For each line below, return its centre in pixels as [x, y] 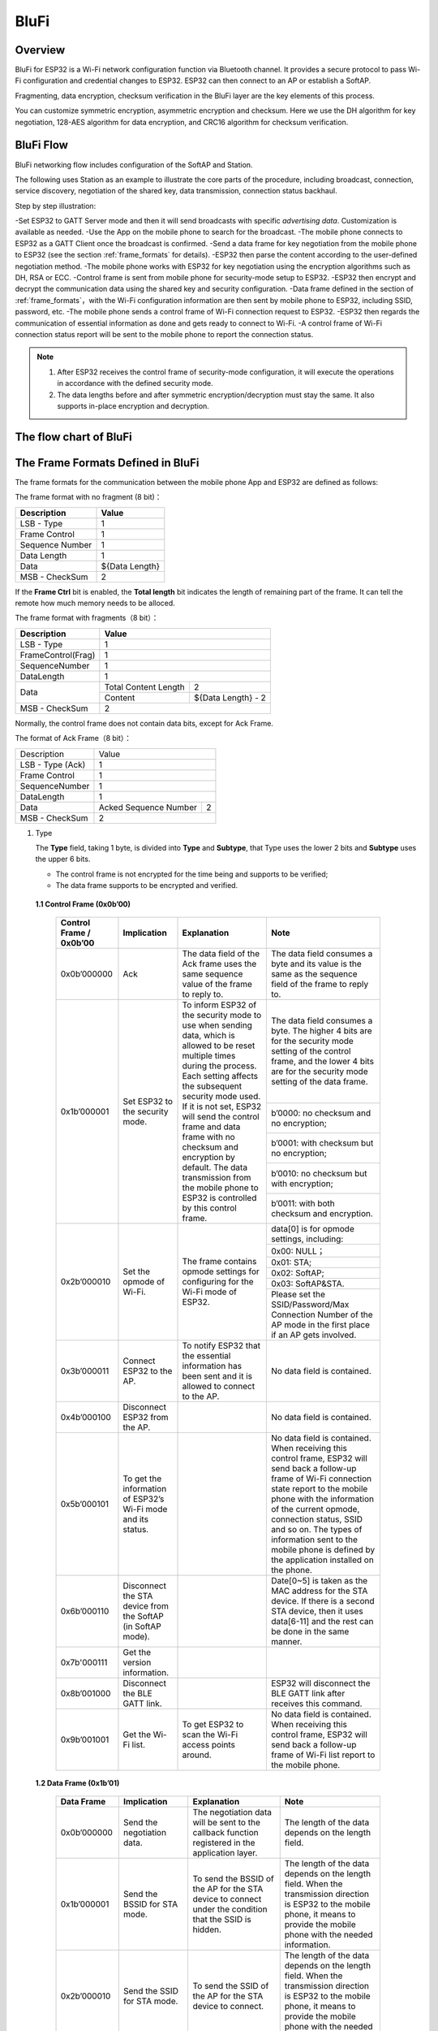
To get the [142, 1479]
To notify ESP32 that [221, 1345]
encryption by [208, 1157]
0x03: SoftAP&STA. [307, 1284]
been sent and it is [217, 1375]
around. [197, 1755]
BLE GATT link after [308, 1693]
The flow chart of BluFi [74, 437]
